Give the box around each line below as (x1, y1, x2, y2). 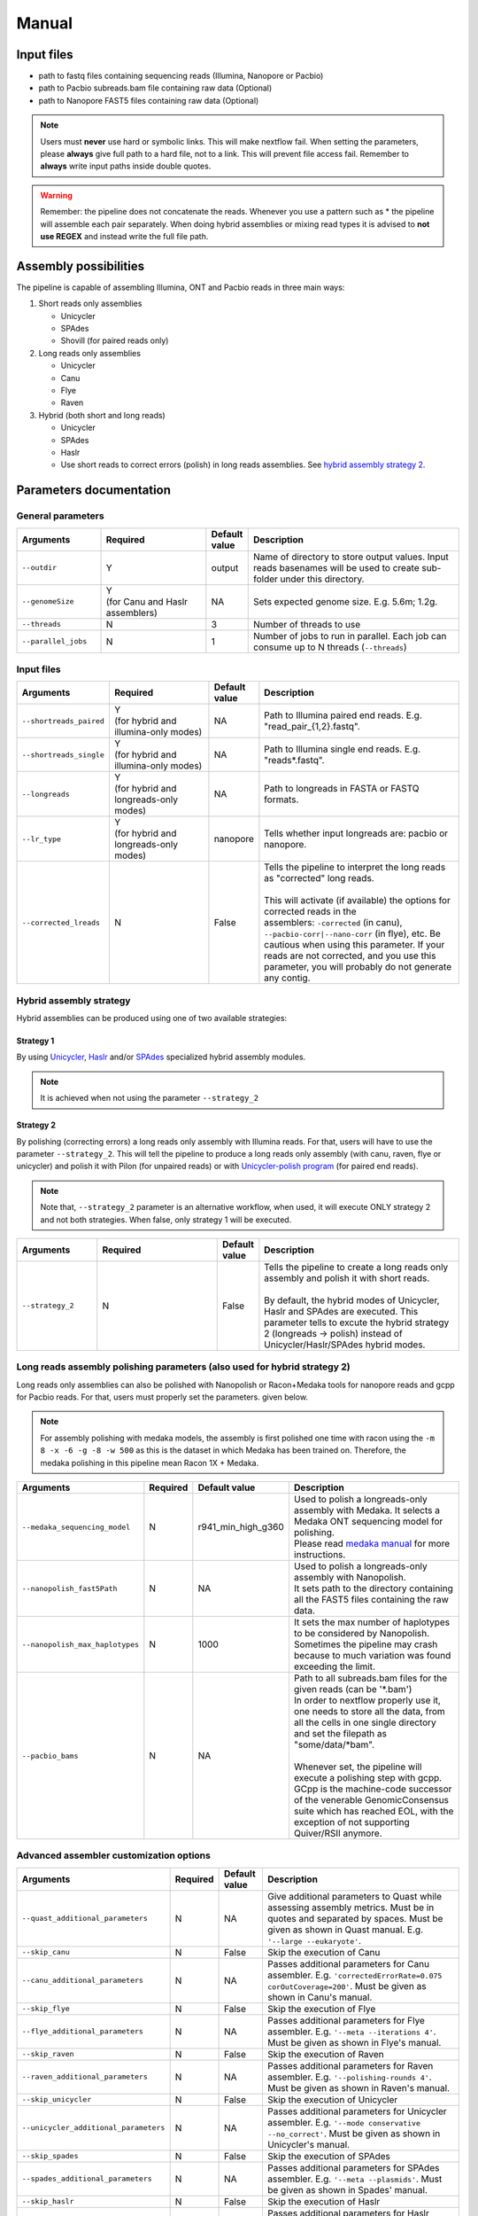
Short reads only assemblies (38, 298, 143, 309)
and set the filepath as (293, 1728, 387, 1739)
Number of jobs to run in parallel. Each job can (253, 629, 447, 642)
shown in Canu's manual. (266, 1991, 373, 2003)
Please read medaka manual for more (293, 1538, 451, 1549)
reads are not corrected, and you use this (264, 949, 436, 962)
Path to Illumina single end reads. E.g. (264, 743, 420, 755)
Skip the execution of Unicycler (266, 2093, 398, 2105)
